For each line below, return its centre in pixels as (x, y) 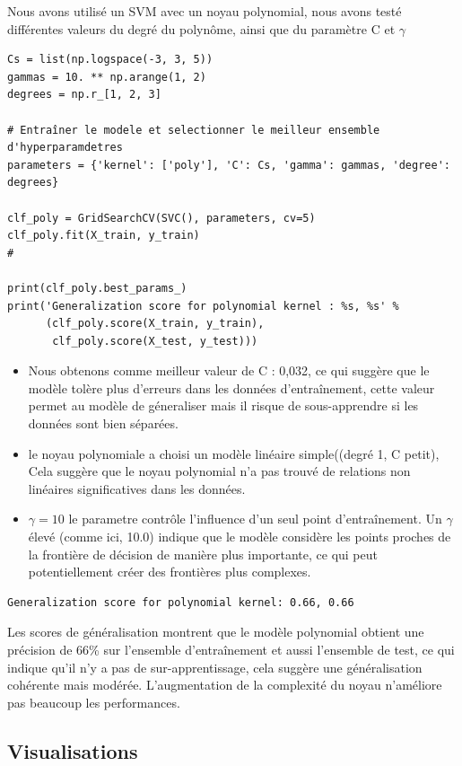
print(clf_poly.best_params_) (97, 288)
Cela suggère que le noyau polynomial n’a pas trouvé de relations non (219, 471)
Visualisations (73, 750)
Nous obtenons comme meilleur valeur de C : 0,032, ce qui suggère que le (229, 370)
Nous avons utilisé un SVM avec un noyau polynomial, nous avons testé (205, 11)
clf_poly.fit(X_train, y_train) (104, 236)
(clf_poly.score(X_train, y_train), (155, 324)
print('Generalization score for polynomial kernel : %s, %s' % (203, 306)
